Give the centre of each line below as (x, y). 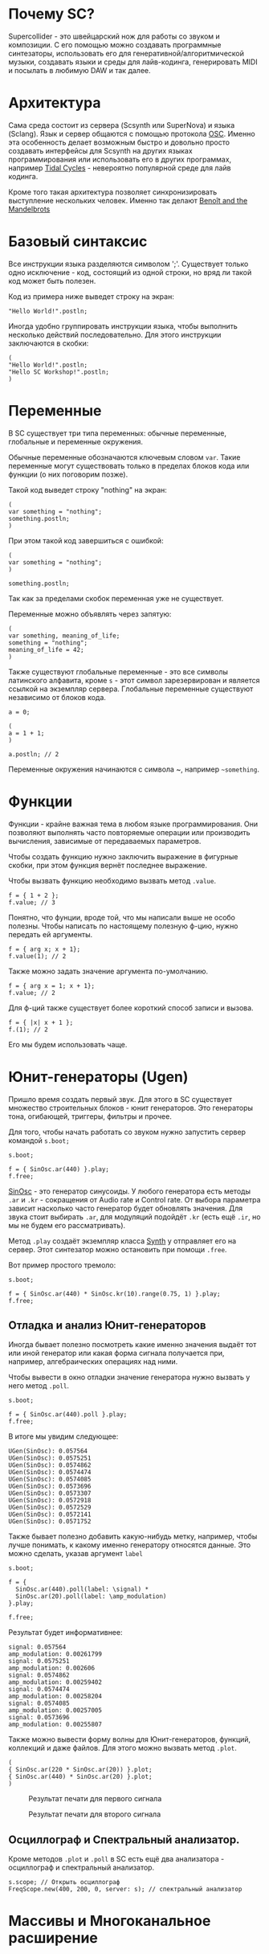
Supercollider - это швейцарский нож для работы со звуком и (114, 36)
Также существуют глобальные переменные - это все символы (118, 671)
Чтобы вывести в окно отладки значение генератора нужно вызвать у (129, 1377)
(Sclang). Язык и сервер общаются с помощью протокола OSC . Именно (132, 133)
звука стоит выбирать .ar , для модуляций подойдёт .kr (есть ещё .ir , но (134, 1217)
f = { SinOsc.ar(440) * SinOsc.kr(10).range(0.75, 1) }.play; (114, 1294)
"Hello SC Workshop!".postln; (59, 372)
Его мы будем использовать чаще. (68, 1044)
